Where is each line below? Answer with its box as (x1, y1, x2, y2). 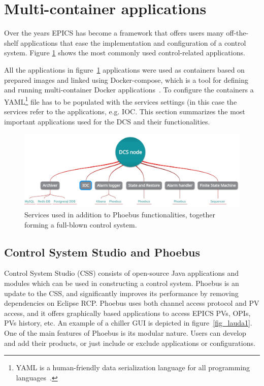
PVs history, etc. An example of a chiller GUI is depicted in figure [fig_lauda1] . (4, 317, 252, 328)
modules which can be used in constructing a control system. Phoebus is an (4, 278, 239, 288)
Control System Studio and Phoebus (4, 244, 200, 260)
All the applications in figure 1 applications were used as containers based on (4, 64, 245, 75)
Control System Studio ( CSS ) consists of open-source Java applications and (4, 268, 239, 278)
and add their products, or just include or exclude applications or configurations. (4, 337, 255, 348)
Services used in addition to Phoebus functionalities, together (24, 209, 215, 220)
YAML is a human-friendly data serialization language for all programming (16, 362, 250, 373)
